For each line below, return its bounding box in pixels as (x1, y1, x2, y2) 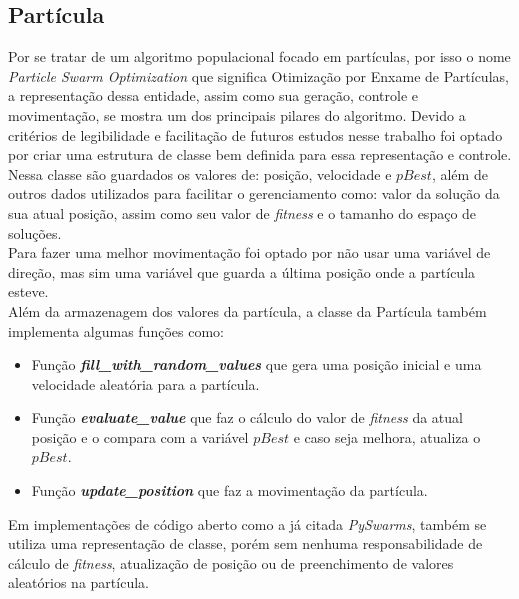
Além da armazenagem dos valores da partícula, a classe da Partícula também (8, 300, 487, 321)
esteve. (8, 281, 49, 302)
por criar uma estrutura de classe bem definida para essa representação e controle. (8, 144, 512, 165)
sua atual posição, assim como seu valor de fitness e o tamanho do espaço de (8, 202, 477, 223)
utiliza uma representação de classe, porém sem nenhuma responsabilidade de (8, 533, 483, 554)
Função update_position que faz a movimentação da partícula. (31, 480, 428, 501)
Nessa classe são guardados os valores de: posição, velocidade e (8, 163, 392, 184)
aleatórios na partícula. (8, 572, 149, 593)
